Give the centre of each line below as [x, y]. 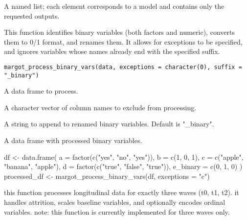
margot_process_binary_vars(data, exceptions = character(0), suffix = [123, 67]
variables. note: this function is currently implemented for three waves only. [117, 211]
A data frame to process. [41, 91]
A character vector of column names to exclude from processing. [100, 107]
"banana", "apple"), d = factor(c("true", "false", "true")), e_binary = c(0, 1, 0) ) [123, 166]
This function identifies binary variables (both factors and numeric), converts [119, 32]
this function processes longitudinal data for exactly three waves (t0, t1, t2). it [122, 192]
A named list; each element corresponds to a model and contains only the [114, 6]
